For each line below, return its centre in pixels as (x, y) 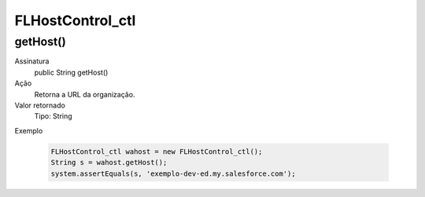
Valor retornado (40, 105)
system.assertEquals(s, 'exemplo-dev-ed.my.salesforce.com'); (173, 173)
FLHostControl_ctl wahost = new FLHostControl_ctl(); (157, 151)
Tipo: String (53, 116)
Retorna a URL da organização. (85, 94)
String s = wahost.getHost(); (109, 162)
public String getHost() (71, 72)
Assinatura (32, 61)
